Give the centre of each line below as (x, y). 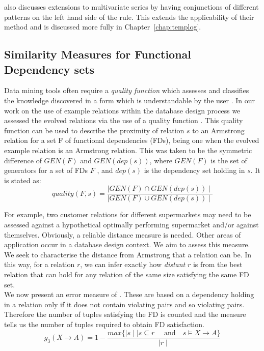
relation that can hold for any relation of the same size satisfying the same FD (127, 274)
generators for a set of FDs (46, 170)
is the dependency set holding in (194, 170)
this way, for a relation (39, 264)
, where (161, 160)
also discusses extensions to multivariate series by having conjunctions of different (131, 7)
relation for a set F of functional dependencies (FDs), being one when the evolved (132, 140)
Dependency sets (49, 69)
